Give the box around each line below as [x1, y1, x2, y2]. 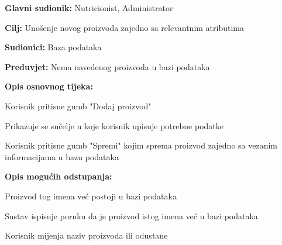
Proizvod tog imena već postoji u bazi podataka [5, 189, 177, 202]
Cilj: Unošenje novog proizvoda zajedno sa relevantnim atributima [5, 21, 245, 33]
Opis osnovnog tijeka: [5, 80, 93, 92]
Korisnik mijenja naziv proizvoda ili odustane [5, 229, 168, 241]
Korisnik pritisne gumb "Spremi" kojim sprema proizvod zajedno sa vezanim [5, 139, 277, 151]
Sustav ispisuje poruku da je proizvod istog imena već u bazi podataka [5, 209, 258, 222]
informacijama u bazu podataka [5, 150, 119, 163]
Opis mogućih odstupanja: [5, 170, 112, 182]
